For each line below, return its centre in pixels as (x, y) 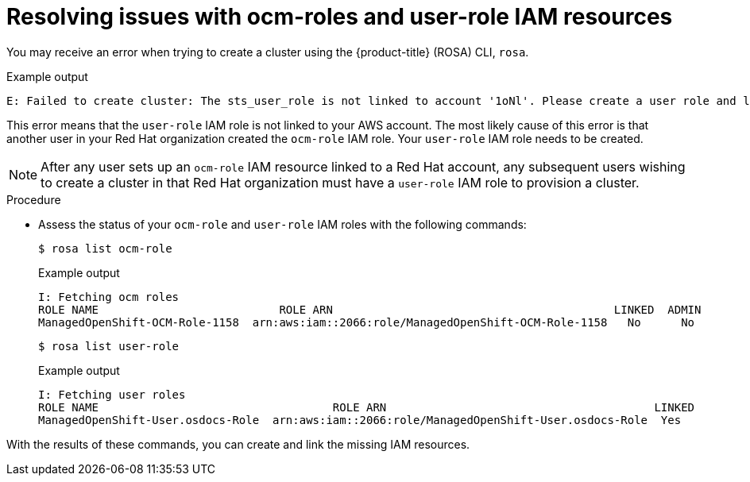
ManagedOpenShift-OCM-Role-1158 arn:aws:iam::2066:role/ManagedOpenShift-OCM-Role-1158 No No (367, 322)
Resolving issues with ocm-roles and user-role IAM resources (340, 17)
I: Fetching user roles (112, 394)
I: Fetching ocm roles (109, 297)
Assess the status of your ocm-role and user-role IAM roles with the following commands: (282, 224)
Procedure (34, 199)
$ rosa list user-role (109, 346)
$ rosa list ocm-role (105, 248)
